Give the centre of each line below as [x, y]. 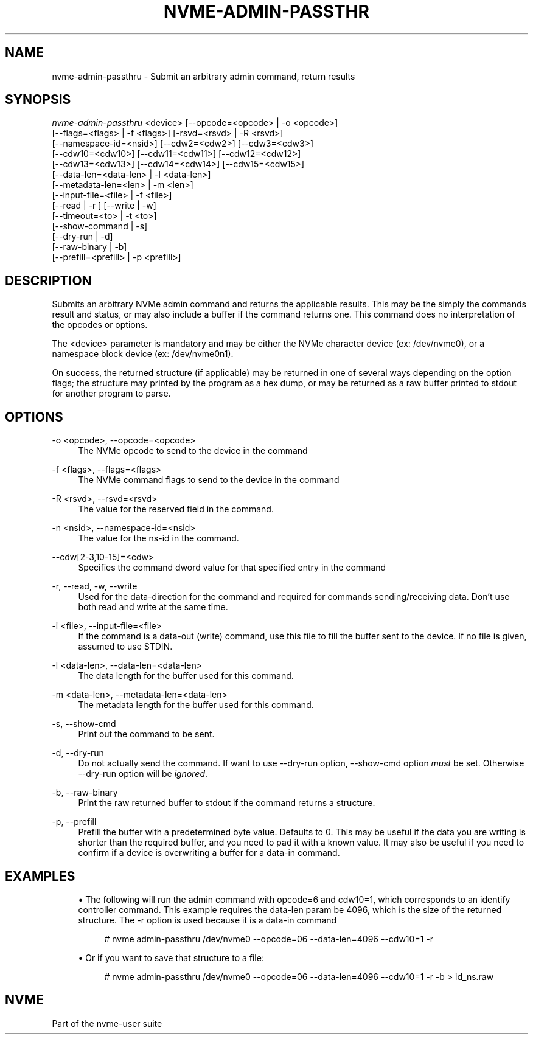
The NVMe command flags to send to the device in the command [209, 480]
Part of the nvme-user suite [107, 1023]
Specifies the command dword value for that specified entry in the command [232, 568]
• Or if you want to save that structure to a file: [171, 957]
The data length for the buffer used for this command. [186, 676]
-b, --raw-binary [85, 793]
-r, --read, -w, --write [95, 586]
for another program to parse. [111, 394]
